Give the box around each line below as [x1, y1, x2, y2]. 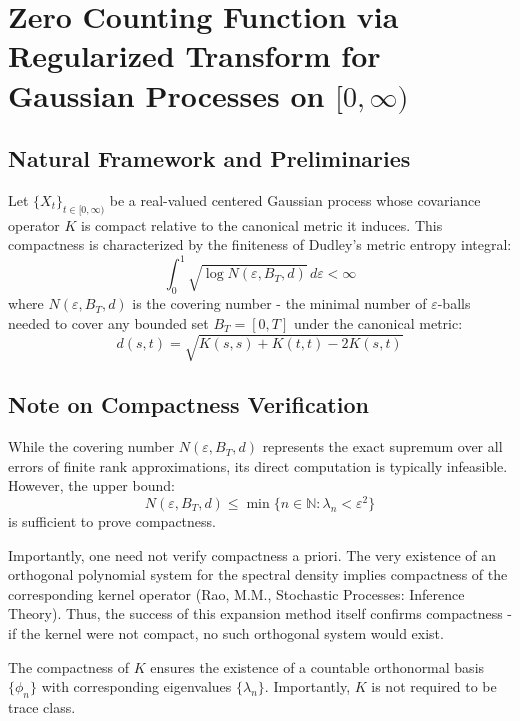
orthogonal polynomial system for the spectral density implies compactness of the [8, 564, 508, 585]
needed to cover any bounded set [8, 312, 209, 333]
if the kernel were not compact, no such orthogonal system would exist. [8, 623, 444, 643]
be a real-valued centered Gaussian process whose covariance [109, 189, 481, 210]
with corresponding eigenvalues [41, 676, 232, 697]
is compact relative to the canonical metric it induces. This [81, 214, 443, 235]
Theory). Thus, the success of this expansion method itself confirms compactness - [8, 603, 513, 624]
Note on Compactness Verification [8, 389, 369, 420]
